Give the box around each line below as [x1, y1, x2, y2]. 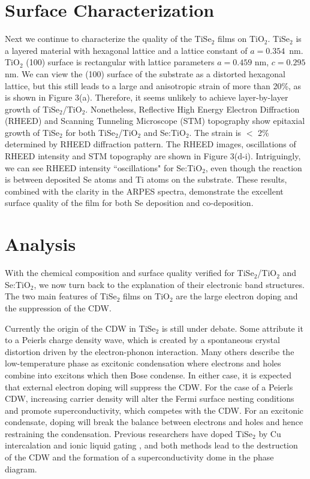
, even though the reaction [205, 161, 302, 174]
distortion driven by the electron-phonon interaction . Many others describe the [5, 345, 294, 357]
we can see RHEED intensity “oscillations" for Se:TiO [5, 161, 203, 174]
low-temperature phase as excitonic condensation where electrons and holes [5, 357, 281, 369]
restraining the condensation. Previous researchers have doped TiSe [5, 427, 253, 439]
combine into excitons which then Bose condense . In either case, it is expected [5, 368, 292, 381]
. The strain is [189, 126, 242, 138]
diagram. [5, 462, 37, 475]
